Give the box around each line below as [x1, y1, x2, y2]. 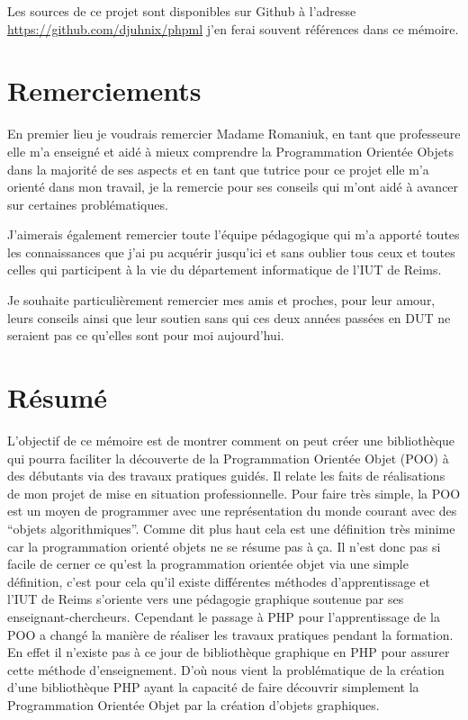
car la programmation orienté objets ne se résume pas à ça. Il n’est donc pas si [7, 536, 441, 555]
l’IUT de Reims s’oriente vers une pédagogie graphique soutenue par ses [7, 589, 404, 608]
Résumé [7, 379, 108, 416]
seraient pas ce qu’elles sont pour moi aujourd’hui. [7, 326, 284, 345]
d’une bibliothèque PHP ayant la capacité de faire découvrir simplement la [7, 678, 419, 697]
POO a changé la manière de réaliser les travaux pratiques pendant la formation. [7, 625, 454, 643]
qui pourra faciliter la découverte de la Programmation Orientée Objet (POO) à [7, 448, 449, 467]
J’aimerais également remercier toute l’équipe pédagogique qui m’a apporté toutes [7, 225, 460, 244]
